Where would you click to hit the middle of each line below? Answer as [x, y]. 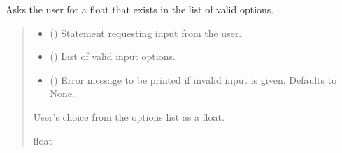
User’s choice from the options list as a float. [129, 116]
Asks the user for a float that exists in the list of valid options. [140, 9]
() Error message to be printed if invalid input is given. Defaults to [193, 79]
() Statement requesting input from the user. [146, 32]
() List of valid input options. [113, 56]
